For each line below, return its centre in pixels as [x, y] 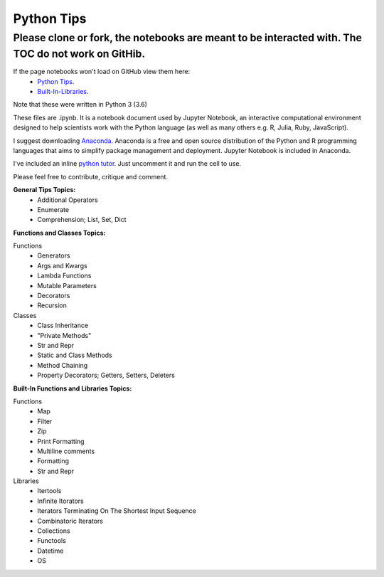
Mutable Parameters [67, 285]
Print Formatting [61, 441]
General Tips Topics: [44, 190]
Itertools [49, 491]
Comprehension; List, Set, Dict [82, 220]
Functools [52, 541]
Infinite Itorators [61, 501]
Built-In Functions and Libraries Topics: [73, 388]
